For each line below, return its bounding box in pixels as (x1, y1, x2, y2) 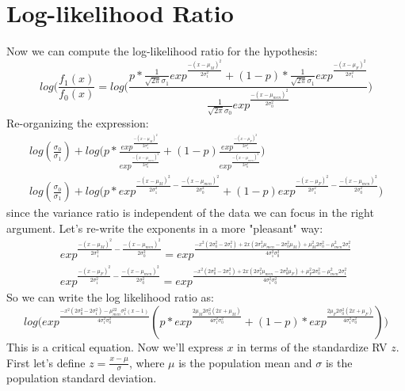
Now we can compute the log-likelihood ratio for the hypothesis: (6, 43, 318, 59)
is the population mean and (178, 354, 312, 370)
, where (128, 354, 165, 370)
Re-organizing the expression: (6, 115, 149, 131)
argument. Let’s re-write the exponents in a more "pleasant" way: (6, 219, 323, 236)
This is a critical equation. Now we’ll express (6, 338, 224, 355)
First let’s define (6, 354, 86, 370)
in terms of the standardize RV (237, 338, 388, 355)
